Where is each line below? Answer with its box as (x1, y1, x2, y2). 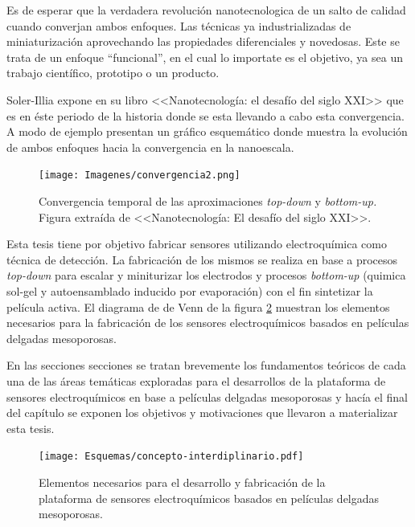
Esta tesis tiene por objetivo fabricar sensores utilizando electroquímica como (6, 235, 387, 252)
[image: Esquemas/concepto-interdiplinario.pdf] (39, 451, 304, 463)
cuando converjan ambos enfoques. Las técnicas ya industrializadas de (6, 17, 351, 34)
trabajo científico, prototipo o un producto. (6, 64, 220, 81)
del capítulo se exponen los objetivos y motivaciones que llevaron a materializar (6, 404, 398, 421)
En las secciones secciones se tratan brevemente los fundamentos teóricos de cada (6, 357, 406, 374)
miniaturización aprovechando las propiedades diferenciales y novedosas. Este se (6, 33, 400, 50)
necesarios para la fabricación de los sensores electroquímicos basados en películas (6, 314, 409, 331)
